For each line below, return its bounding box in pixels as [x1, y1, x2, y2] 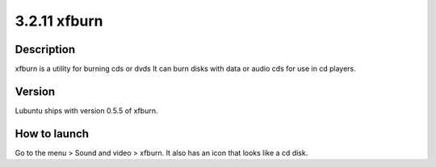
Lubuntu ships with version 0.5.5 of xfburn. [15, 105, 158, 116]
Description [15, 43, 76, 56]
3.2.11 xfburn [15, 12, 103, 30]
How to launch [15, 127, 89, 141]
